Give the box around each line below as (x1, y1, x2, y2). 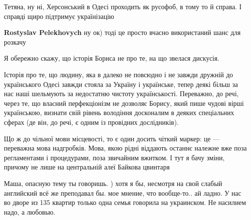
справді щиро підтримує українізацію (4, 11, 114, 21)
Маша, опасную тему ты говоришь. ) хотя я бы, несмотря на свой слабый (4, 178, 222, 188)
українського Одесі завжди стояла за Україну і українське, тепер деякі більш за (4, 79, 238, 89)
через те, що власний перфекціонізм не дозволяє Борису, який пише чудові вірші (4, 98, 244, 108)
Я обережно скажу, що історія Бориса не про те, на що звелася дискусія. (4, 53, 220, 63)
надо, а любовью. (4, 206, 56, 217)
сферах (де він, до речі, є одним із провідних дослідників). (4, 117, 179, 127)
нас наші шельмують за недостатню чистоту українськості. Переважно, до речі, (4, 88, 239, 99)
